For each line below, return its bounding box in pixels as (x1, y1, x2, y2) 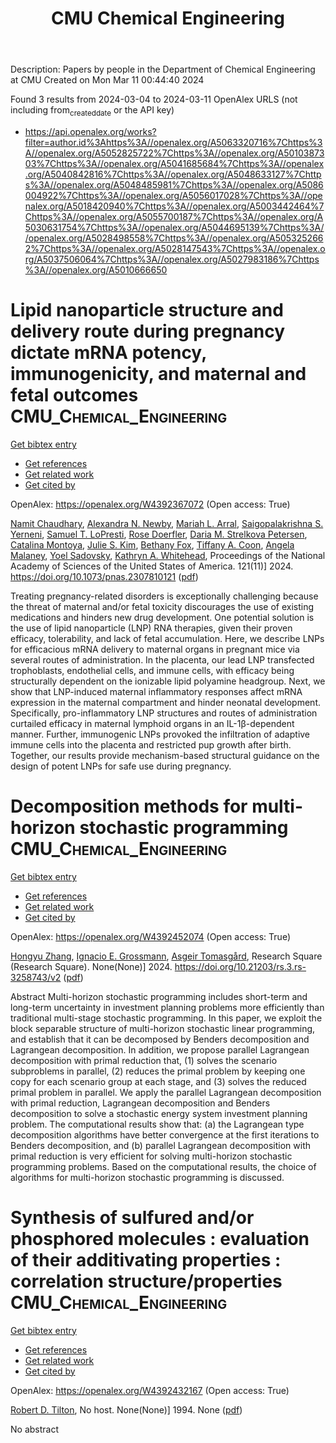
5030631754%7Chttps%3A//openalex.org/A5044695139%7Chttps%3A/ (24, 221, 325, 233)
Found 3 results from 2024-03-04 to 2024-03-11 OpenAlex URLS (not (10, 93, 298, 106)
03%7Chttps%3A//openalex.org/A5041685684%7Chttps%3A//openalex (24, 157, 325, 169)
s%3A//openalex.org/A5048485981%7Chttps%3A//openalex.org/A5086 (24, 178, 324, 191)
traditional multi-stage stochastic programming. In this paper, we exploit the (10, 1012, 323, 1024)
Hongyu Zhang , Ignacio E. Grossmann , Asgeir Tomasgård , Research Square (10, 950, 323, 962)
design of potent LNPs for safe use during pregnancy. (10, 760, 232, 772)
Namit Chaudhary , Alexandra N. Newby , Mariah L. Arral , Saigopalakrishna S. (10, 517, 324, 529)
